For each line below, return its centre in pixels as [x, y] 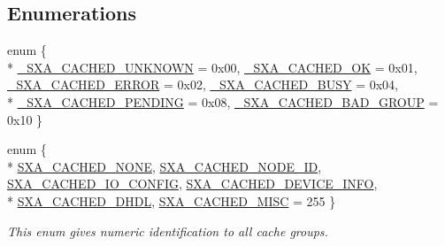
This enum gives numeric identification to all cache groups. [168, 231]
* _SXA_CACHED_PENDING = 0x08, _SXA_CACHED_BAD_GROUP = [223, 101]
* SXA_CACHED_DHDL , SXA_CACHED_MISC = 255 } [172, 200]
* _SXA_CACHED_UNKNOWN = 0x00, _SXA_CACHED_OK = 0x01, [212, 67]
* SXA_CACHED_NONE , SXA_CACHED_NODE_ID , [165, 166]
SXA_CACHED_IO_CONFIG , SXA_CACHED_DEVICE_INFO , [192, 184]
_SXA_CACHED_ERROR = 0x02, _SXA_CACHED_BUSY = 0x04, [203, 85]
